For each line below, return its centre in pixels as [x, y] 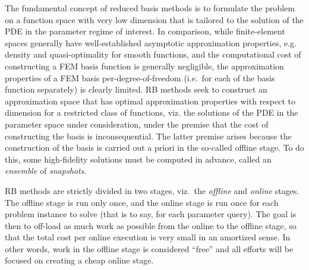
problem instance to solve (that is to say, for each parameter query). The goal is [151, 214]
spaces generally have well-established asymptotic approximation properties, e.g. [151, 42]
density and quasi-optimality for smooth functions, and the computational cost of [153, 54]
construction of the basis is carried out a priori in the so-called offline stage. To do [154, 147]
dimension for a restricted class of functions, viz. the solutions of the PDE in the [152, 112]
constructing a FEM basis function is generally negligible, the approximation [144, 66]
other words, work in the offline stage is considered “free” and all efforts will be [149, 248]
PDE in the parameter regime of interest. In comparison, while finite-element [145, 31]
